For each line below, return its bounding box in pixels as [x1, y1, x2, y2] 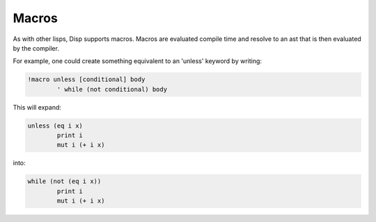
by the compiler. [13, 44, 59, 52]
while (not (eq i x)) [27, 178, 102, 185]
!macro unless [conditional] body [27, 76, 146, 83]
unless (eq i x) [27, 121, 84, 130]
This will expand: [13, 103, 62, 111]
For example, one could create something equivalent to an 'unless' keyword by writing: [13, 57, 263, 65]
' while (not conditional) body [56, 85, 167, 93]
